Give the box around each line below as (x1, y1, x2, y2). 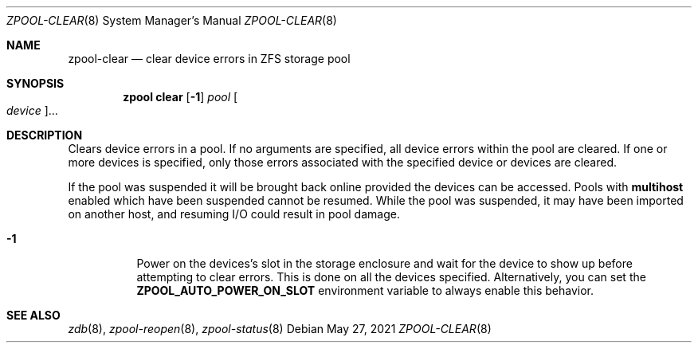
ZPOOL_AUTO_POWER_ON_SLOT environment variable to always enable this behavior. (136, 284, 594, 297)
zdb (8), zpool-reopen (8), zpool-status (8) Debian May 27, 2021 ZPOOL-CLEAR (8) (68, 322, 492, 335)
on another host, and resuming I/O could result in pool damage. (68, 207, 400, 221)
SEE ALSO (6, 308, 61, 322)
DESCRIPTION (6, 128, 83, 142)
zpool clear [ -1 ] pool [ (123, 90, 238, 104)
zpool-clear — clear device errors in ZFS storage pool (68, 52, 351, 65)
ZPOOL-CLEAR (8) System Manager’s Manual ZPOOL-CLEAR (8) (6, 14, 337, 27)
